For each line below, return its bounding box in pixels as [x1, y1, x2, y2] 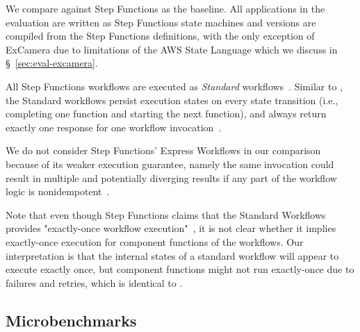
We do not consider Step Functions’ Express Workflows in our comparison [6, 143, 321, 158]
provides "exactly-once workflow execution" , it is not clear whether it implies [6, 221, 336, 235]
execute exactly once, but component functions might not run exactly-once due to [6, 262, 354, 276]
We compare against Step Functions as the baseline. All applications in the [6, 1, 325, 15]
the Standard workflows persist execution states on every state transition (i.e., [6, 92, 338, 107]
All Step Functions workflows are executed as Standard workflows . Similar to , [6, 78, 343, 93]
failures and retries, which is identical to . [6, 275, 183, 290]
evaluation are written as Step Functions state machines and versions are [6, 15, 316, 29]
